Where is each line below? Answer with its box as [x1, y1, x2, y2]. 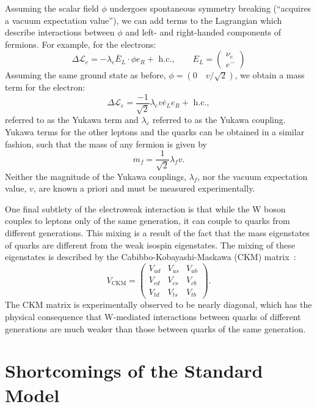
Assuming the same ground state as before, [5, 69, 166, 81]
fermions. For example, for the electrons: [5, 37, 156, 50]
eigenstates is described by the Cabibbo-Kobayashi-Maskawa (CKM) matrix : [5, 250, 296, 263]
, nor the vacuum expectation [197, 170, 308, 182]
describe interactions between [5, 26, 115, 39]
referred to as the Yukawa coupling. [152, 113, 286, 126]
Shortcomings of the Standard [5, 358, 263, 383]
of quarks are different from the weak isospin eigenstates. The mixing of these [5, 238, 296, 251]
